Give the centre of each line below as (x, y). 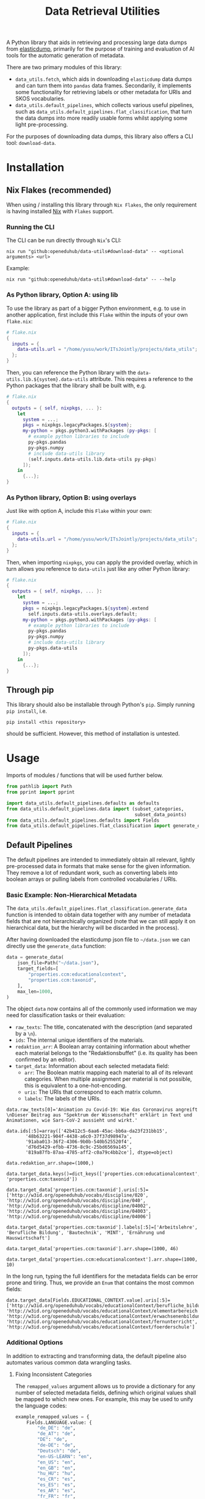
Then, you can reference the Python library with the (71, 373)
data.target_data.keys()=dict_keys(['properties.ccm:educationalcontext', (103, 1174)
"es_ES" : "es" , (57, 1485)
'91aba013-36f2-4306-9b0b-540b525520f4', (79, 1142)
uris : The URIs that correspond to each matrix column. (93, 1092)
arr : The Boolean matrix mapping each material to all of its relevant (109, 1073)
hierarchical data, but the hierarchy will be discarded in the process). (93, 928)
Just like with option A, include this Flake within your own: (79, 511)
